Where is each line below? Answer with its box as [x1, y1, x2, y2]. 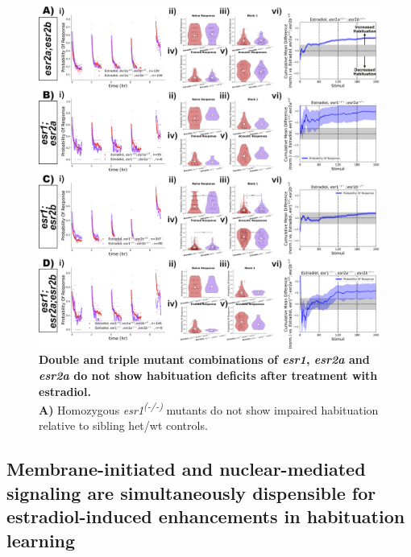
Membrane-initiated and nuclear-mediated [6, 456, 366, 481]
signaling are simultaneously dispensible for [6, 480, 376, 505]
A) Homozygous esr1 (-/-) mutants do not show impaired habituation [39, 399, 379, 418]
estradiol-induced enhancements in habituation [6, 504, 405, 529]
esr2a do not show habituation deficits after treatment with [39, 367, 378, 384]
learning [6, 527, 76, 552]
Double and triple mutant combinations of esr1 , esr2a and [39, 351, 370, 368]
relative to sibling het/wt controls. [39, 417, 208, 434]
